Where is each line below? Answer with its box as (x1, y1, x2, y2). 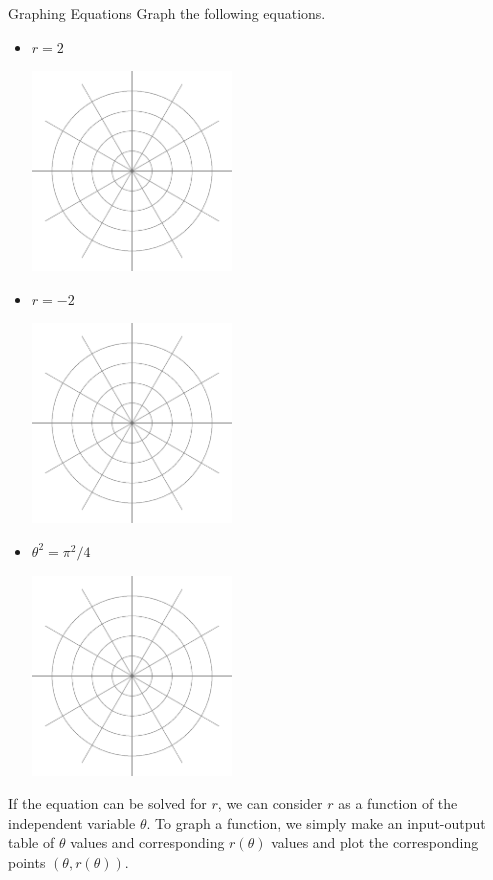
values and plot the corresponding (271, 832, 479, 853)
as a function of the (338, 793, 458, 814)
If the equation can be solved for (8, 793, 207, 814)
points (8, 851, 46, 872)
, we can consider (217, 793, 323, 814)
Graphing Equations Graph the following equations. (8, 3, 326, 23)
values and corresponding (70, 832, 225, 853)
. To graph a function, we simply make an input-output (146, 812, 486, 833)
